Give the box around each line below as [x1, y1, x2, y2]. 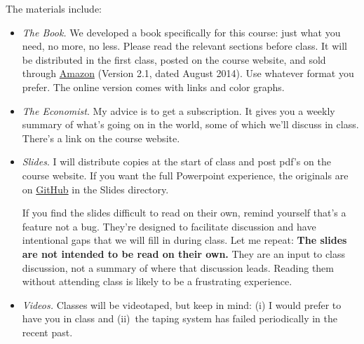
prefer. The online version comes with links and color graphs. [22, 79, 285, 94]
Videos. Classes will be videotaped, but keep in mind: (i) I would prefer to [22, 297, 342, 312]
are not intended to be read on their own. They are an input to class [22, 246, 346, 261]
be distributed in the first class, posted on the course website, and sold [22, 52, 326, 67]
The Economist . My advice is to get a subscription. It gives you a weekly [22, 103, 335, 118]
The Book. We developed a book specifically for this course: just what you [22, 25, 341, 39]
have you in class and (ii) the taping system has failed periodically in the [22, 311, 338, 326]
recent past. [22, 324, 73, 339]
